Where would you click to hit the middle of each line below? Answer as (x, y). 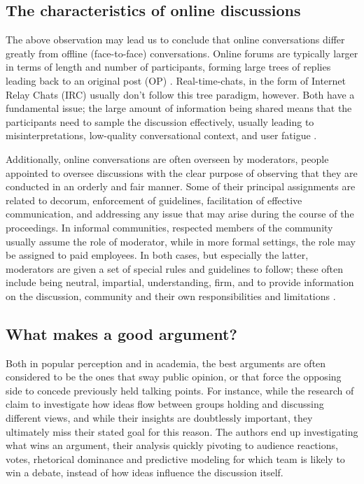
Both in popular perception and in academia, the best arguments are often (166, 363)
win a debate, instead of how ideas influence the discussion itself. (145, 472)
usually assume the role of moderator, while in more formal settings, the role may (181, 241)
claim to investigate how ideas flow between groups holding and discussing (165, 404)
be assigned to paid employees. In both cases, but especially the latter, (157, 255)
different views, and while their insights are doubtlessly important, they (159, 418)
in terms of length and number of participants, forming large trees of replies (168, 67)
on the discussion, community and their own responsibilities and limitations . (171, 296)
